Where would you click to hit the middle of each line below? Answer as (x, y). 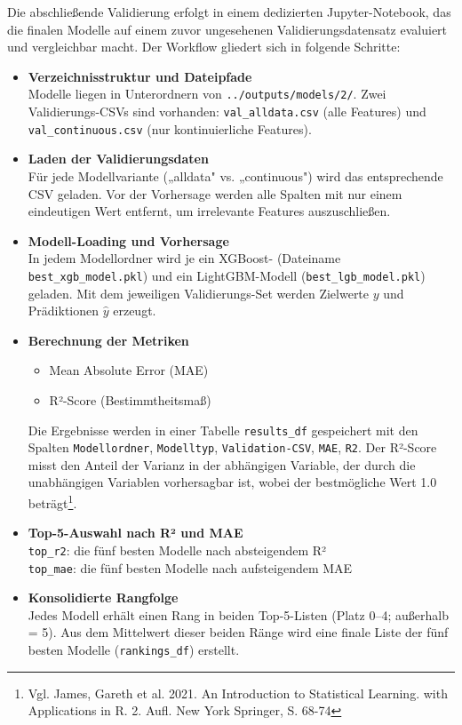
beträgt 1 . (52, 502)
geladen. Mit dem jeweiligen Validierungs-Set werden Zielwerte (199, 293)
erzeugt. (135, 311)
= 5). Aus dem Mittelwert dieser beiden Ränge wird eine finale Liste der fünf (238, 632)
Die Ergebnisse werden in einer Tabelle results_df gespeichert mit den (223, 430)
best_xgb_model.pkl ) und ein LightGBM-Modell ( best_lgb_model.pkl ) (227, 275)
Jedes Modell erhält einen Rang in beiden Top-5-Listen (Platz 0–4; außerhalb (238, 614)
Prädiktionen (64, 311)
